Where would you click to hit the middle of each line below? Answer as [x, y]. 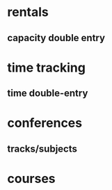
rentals [28, 12]
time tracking [46, 68]
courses [31, 179]
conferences [45, 123]
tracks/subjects [42, 149]
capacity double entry [56, 38]
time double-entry [48, 94]
